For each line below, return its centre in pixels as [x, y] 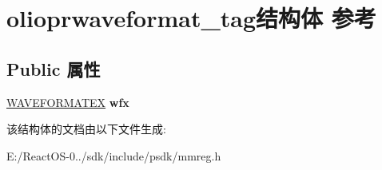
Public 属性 [54, 68]
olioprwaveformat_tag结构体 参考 [191, 18]
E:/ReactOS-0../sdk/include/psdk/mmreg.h [114, 155]
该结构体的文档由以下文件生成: [86, 129]
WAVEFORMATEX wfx [68, 102]
